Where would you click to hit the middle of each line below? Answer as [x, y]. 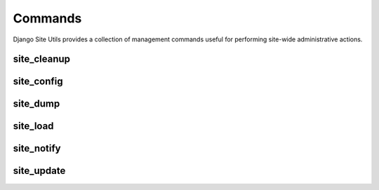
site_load [33, 126]
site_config [38, 82]
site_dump [36, 104]
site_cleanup [41, 59]
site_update [39, 171]
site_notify [37, 148]
